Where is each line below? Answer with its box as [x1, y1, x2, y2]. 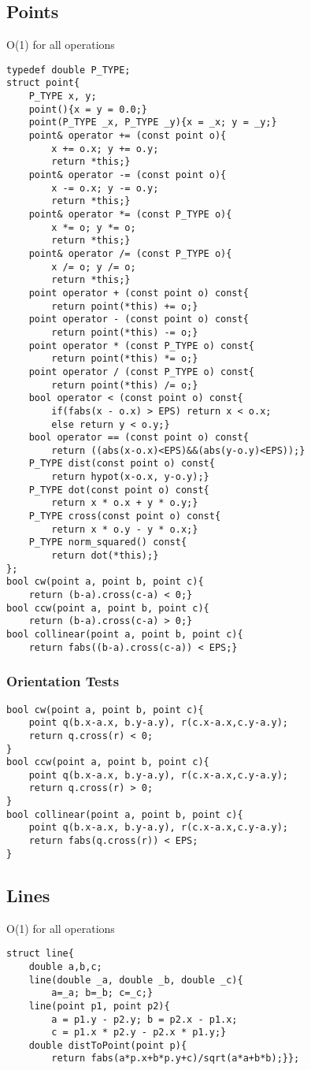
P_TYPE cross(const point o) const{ [28, 511, 221, 522]
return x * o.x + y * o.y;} [51, 497, 198, 509]
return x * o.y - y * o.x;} [51, 523, 198, 535]
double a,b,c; [28, 960, 102, 972]
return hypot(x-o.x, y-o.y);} [51, 471, 209, 483]
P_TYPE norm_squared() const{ [28, 537, 187, 548]
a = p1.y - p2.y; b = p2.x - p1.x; [51, 1013, 238, 1025]
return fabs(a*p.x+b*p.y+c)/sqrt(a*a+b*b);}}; [51, 1053, 300, 1064]
